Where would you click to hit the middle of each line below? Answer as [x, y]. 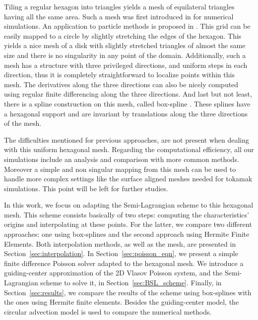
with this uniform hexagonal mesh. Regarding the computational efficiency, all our [129, 149]
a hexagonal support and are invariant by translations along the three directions [126, 113]
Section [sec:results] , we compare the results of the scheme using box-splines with [128, 292]
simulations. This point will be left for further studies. [86, 188]
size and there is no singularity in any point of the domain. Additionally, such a [125, 55]
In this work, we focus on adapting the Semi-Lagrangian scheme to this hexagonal [129, 205]
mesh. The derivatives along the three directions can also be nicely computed [121, 84]
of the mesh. [23, 123]
